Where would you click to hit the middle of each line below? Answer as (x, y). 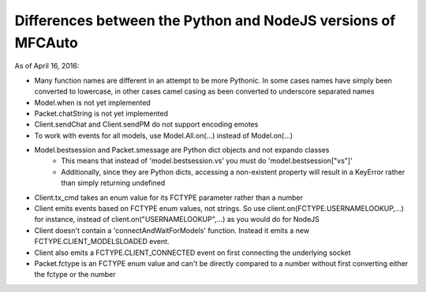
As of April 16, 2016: (47, 66)
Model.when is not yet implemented (93, 102)
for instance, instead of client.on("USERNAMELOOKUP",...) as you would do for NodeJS (177, 220)
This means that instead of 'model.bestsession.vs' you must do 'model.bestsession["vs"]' (207, 161)
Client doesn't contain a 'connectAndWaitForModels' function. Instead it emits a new (172, 230)
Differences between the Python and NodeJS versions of (205, 20)
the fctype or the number (75, 275)
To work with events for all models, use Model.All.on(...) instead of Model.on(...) (164, 135)
